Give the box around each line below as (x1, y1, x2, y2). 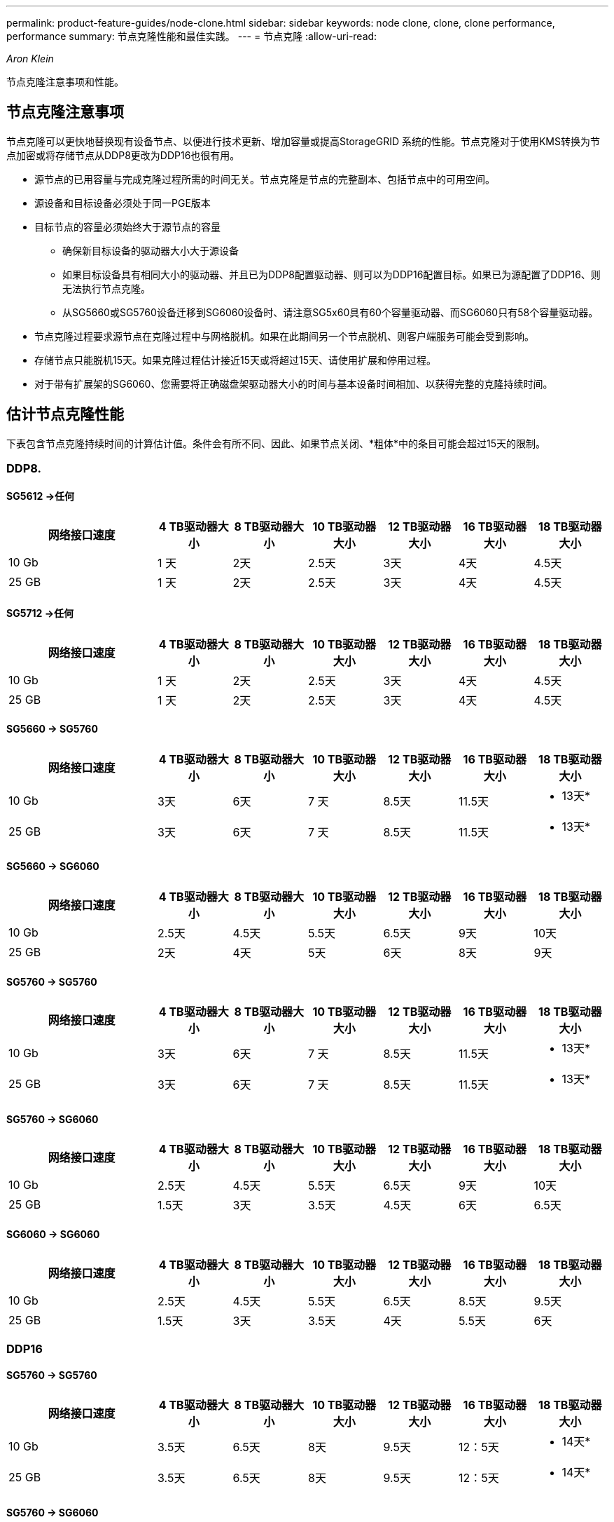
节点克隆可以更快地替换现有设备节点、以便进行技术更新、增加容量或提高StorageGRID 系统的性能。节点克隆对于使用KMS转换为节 (6, 135, 600, 147)
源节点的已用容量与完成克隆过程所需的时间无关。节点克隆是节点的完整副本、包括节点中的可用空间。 (34, 172, 495, 185)
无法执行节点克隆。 (62, 282, 151, 294)
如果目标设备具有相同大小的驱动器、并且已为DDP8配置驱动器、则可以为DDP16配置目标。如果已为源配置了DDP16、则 (62, 268, 601, 280)
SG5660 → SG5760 (6, 723, 98, 735)
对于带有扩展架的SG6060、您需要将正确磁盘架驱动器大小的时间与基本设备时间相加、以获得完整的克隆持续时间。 (34, 377, 553, 390)
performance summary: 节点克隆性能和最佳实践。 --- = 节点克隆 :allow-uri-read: (6, 30, 377, 42)
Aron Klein (6, 53, 54, 64)
